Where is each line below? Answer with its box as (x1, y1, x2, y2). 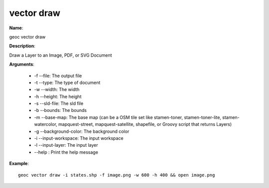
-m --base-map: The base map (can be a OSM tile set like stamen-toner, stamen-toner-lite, (34, 114, 222, 120)
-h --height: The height (34, 94, 82, 99)
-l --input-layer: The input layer (34, 142, 98, 148)
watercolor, (34, 121, 57, 127)
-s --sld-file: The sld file (34, 100, 84, 106)
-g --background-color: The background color (34, 128, 130, 134)
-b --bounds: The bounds (34, 107, 87, 113)
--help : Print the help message (34, 149, 98, 155)
